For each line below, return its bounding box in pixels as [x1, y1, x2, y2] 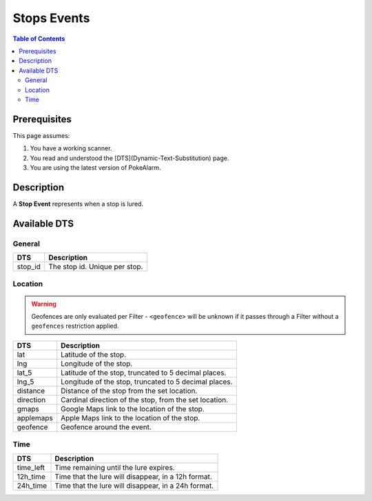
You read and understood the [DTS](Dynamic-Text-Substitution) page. [30, 154, 229, 162]
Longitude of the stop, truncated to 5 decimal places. [61, 377, 233, 386]
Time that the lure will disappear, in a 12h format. [54, 471, 213, 481]
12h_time [17, 471, 46, 481]
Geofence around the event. [61, 422, 152, 431]
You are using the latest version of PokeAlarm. [30, 163, 161, 172]
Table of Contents [12, 35, 65, 43]
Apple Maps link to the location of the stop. [61, 413, 200, 422]
